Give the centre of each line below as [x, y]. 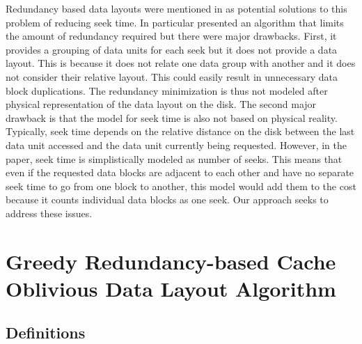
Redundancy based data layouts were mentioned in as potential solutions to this [176, 8]
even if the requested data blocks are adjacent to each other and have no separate [180, 172]
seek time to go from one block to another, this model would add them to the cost [181, 186]
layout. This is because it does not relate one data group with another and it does [181, 63]
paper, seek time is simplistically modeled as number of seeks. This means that [174, 158]
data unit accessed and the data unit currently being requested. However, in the [176, 144]
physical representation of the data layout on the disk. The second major [161, 104]
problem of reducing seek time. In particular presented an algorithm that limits [175, 22]
